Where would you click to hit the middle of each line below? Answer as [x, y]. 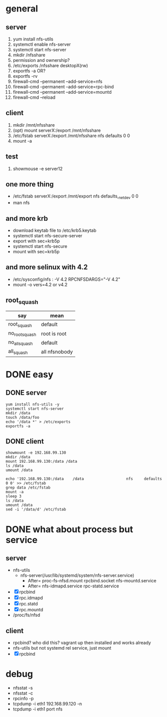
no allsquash [20, 343]
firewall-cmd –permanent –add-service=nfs [58, 81]
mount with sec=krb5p [36, 252]
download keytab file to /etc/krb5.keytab [55, 230]
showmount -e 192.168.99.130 [36, 453]
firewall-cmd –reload [34, 97]
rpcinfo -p [23, 699]
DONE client [25, 441]
